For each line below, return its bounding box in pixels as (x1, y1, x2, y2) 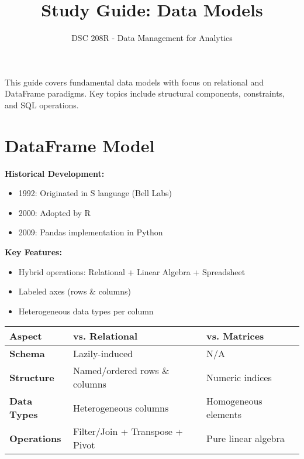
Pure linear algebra (206, 431, 285, 445)
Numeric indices (206, 370, 272, 384)
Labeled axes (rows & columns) (18, 285, 131, 297)
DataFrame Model (5, 133, 155, 157)
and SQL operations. (5, 98, 79, 111)
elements (206, 407, 242, 422)
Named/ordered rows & (72, 364, 170, 378)
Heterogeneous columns (72, 400, 169, 415)
